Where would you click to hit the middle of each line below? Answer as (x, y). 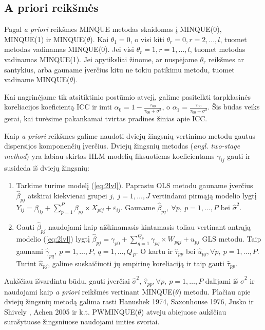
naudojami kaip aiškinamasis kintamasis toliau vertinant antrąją (149, 226)
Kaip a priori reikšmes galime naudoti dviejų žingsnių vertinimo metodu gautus (130, 135)
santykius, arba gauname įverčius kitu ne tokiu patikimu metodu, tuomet (119, 69)
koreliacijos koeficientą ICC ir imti (58, 107)
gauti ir (239, 155)
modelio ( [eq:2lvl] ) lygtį (53, 239)
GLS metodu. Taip (232, 239)
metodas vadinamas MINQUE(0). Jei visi (69, 49)
